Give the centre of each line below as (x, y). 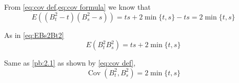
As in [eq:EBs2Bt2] (34, 35)
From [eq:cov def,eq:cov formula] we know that (77, 7)
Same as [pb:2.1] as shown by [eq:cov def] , (70, 63)
